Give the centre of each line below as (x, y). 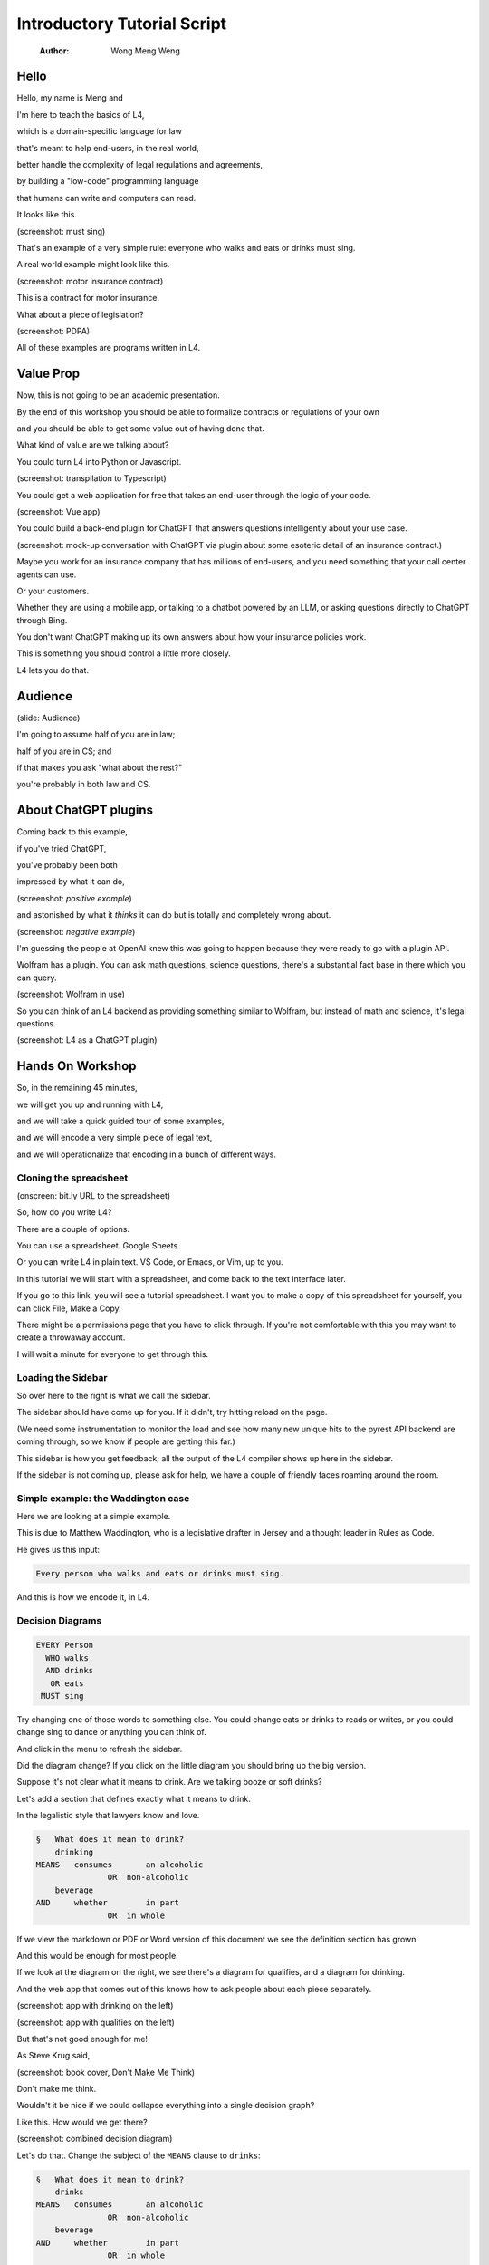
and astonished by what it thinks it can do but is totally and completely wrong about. (174, 915)
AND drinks (70, 1671)
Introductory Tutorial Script (122, 24)
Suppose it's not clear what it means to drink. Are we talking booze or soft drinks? (169, 1782)
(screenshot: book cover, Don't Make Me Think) (105, 2072)
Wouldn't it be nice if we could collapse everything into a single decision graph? (166, 2106)
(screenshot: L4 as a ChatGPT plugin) (87, 1040)
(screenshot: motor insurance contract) (90, 281)
